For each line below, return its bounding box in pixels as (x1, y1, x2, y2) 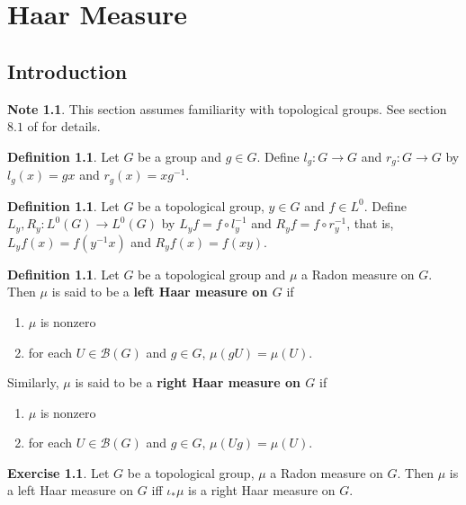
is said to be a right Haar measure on (75, 373, 300, 392)
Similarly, (7, 373, 59, 392)
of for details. (27, 117, 101, 136)
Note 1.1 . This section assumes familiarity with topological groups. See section (7, 99, 447, 118)
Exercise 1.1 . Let (7, 463, 110, 482)
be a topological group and (138, 264, 286, 283)
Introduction (7, 57, 128, 84)
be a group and (138, 146, 222, 165)
